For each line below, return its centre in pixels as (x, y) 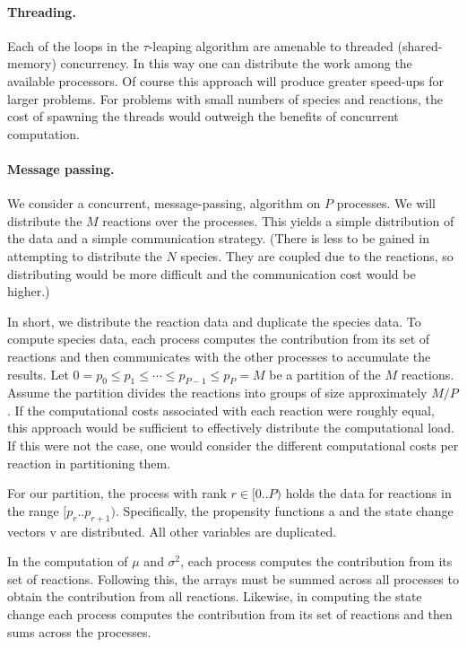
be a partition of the (325, 374)
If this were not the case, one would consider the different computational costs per (233, 446)
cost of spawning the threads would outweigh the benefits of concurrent (203, 116)
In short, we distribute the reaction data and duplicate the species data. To (214, 321)
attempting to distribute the (85, 255)
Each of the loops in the (73, 45)
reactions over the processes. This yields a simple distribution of (278, 220)
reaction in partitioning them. (89, 463)
